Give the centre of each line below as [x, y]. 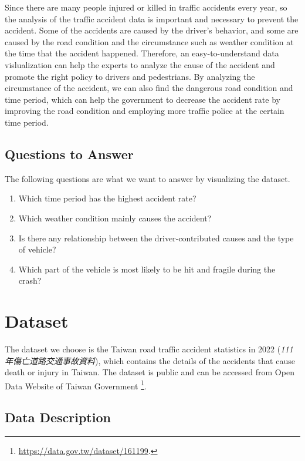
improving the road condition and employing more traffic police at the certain [145, 111]
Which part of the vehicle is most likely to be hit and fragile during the [147, 269]
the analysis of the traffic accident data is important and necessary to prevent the [152, 18]
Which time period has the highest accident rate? [107, 198]
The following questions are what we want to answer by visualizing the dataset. [148, 178]
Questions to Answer [69, 154]
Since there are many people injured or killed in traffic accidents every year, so [146, 7]
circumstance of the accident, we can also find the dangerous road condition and [149, 88]
